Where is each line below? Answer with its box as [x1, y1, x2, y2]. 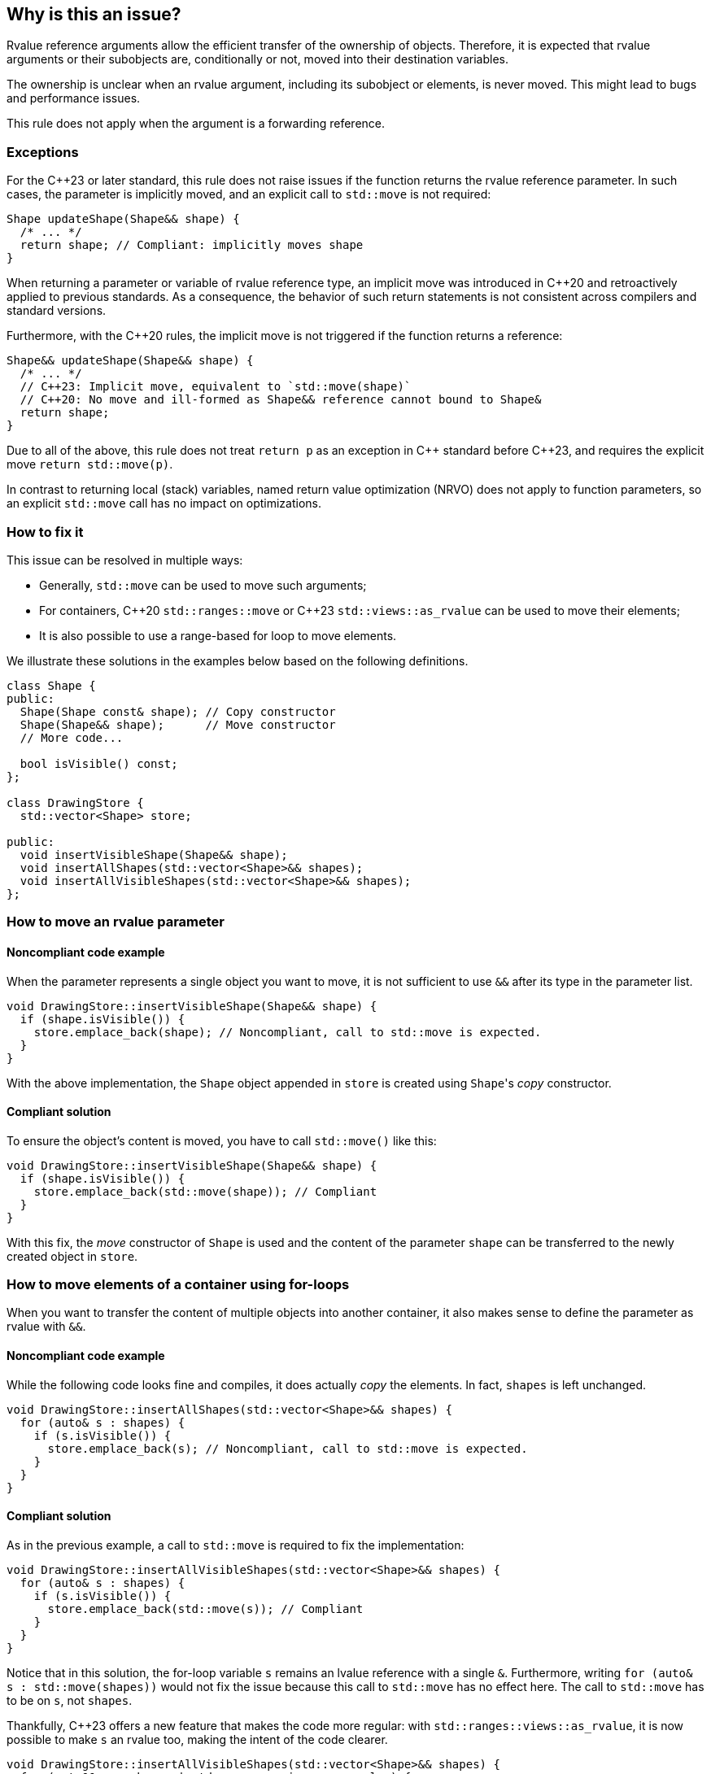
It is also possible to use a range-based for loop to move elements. [39, 628, 397, 643]
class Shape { [7, 678, 96, 692]
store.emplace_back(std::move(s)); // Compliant [47, 1602, 364, 1615]
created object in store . [7, 1249, 138, 1263]
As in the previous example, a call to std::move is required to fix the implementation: [7, 1537, 465, 1552]
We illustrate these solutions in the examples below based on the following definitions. [7, 653, 469, 668]
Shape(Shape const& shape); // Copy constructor [20, 704, 336, 718]
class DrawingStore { [7, 795, 144, 809]
